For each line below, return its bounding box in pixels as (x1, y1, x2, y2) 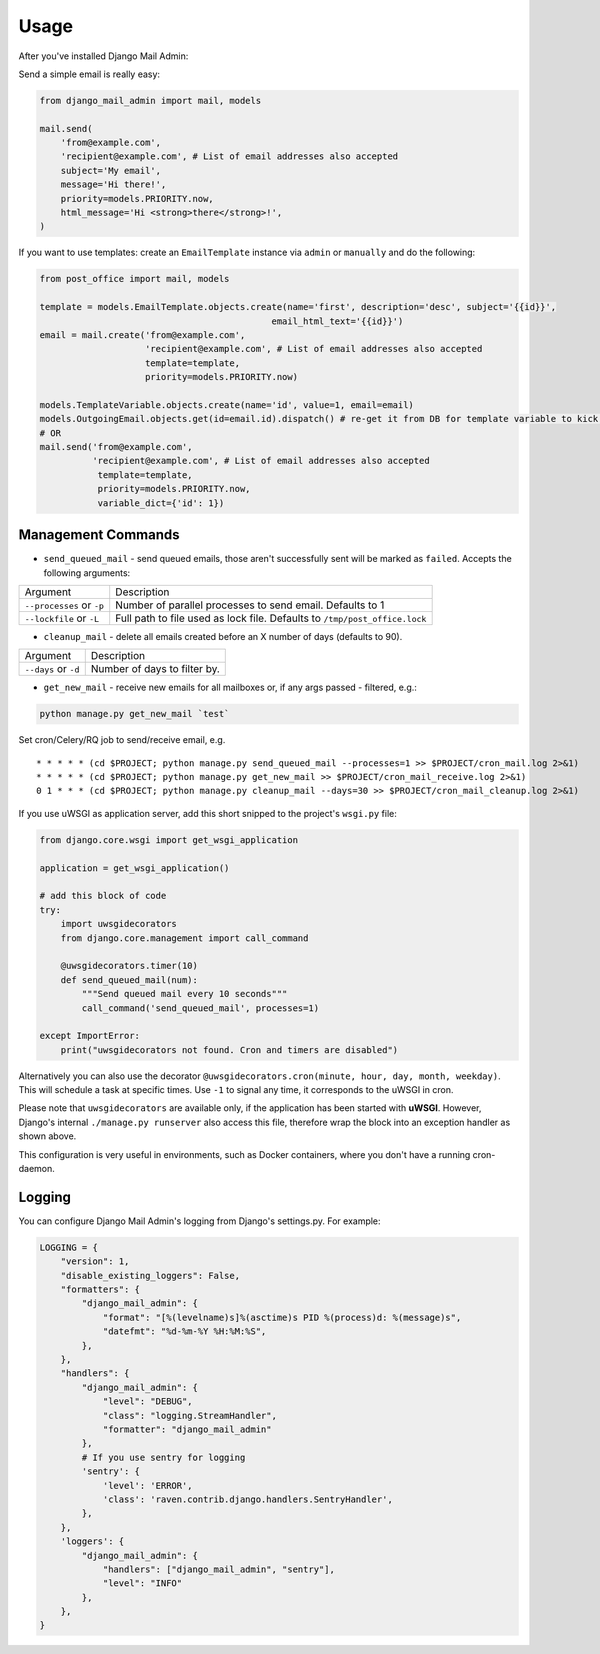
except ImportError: (39, 1030, 140, 1042)
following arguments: (43, 566, 131, 579)
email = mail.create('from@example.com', (39, 329, 246, 340)
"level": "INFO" (102, 1578, 183, 1589)
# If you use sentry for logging (81, 1451, 246, 1463)
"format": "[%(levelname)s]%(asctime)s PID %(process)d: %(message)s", (102, 1311, 462, 1323)
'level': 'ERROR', (102, 1480, 194, 1491)
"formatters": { (60, 1284, 140, 1295)
